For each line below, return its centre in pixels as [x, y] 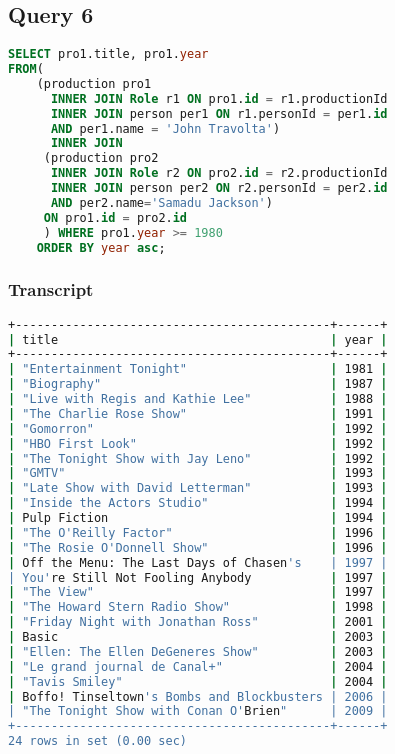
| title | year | [198, 339]
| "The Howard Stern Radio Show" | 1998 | [198, 607]
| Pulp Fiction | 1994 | [198, 518]
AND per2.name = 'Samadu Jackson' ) [161, 202]
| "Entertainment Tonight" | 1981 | [198, 369]
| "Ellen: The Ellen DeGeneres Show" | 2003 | [198, 651]
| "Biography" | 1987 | [198, 384]
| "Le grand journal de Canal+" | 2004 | [198, 666]
